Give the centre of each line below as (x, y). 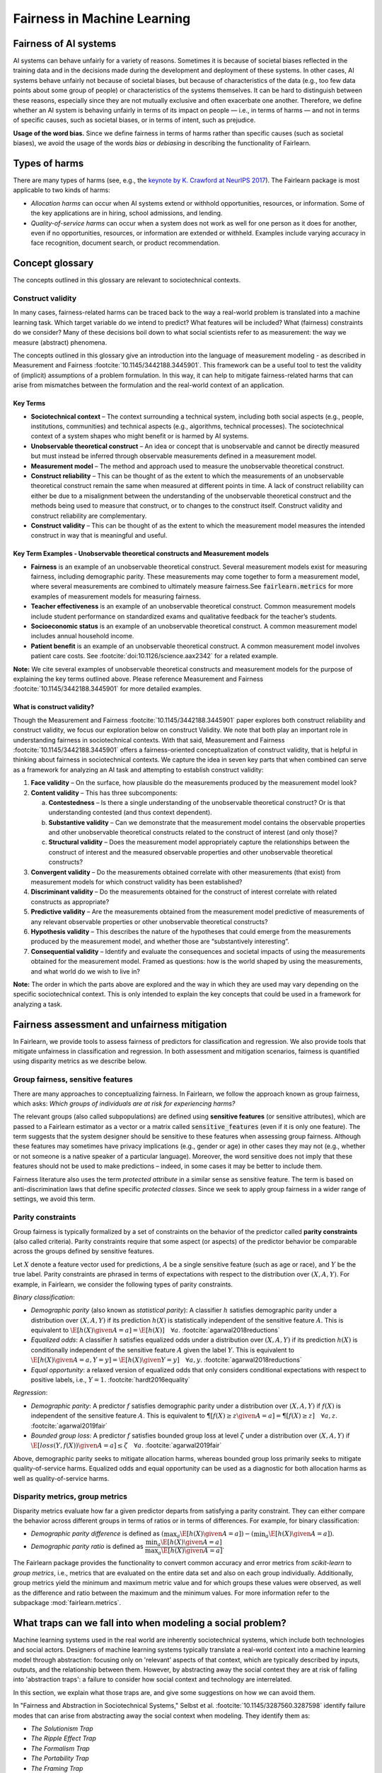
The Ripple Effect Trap (64, 1738)
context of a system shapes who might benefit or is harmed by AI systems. (140, 436)
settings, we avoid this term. (54, 1199)
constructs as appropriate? (70, 901)
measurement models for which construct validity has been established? (137, 882)
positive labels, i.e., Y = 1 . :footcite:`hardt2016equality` (110, 1380)
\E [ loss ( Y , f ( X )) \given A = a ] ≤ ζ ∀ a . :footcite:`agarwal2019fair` (126, 1445)
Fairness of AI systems (65, 44)
